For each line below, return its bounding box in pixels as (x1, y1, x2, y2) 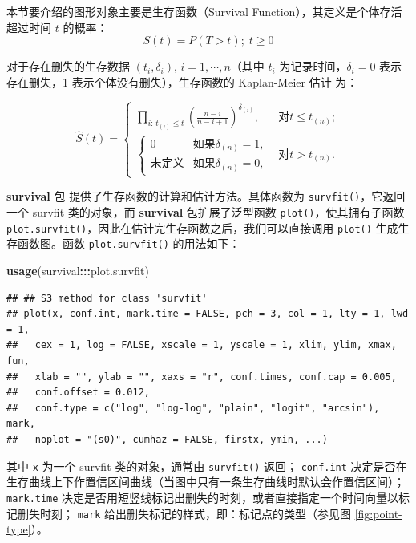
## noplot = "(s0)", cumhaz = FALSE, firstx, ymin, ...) (6, 434, 328, 446)
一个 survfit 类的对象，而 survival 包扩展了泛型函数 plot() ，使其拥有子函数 (6, 204, 405, 221)
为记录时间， (279, 58, 347, 75)
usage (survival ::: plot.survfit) (6, 262, 149, 279)
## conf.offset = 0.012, (6, 387, 150, 399)
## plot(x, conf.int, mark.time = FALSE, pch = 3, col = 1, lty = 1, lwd (6, 308, 409, 320)
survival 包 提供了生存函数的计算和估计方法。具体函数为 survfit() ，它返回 (6, 188, 406, 205)
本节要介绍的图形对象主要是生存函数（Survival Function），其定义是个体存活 (6, 3, 402, 19)
